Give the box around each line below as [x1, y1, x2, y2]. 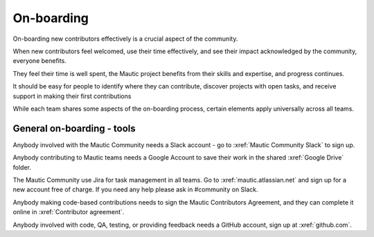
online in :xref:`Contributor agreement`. [12, 208, 125, 216]
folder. [12, 163, 31, 171]
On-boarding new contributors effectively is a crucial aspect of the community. [12, 35, 238, 43]
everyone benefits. [12, 57, 67, 65]
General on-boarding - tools [12, 122, 136, 134]
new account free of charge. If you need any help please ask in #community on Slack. [12, 185, 259, 193]
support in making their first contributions [12, 92, 132, 100]
